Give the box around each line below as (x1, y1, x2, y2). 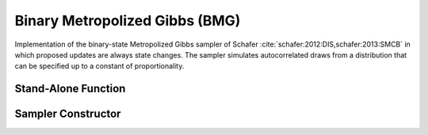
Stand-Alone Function (14, 82, 126, 96)
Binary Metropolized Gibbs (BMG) (14, 12, 241, 29)
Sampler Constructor (14, 107, 121, 121)
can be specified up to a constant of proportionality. (14, 62, 185, 71)
